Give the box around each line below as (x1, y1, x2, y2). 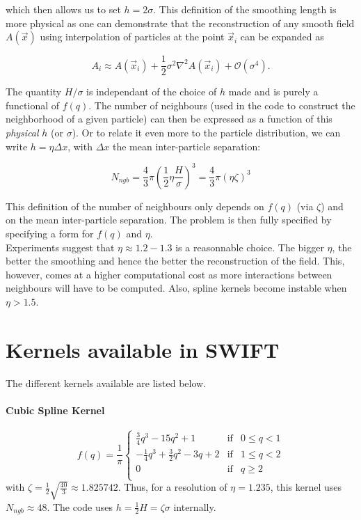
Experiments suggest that (6, 239, 115, 254)
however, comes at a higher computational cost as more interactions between (6, 267, 332, 281)
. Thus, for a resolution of (118, 480, 227, 494)
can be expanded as (240, 29, 324, 44)
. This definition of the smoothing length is (153, 2, 337, 16)
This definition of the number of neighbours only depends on (6, 198, 264, 213)
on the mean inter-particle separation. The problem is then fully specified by (6, 212, 332, 227)
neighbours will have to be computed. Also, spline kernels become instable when (6, 281, 347, 295)
